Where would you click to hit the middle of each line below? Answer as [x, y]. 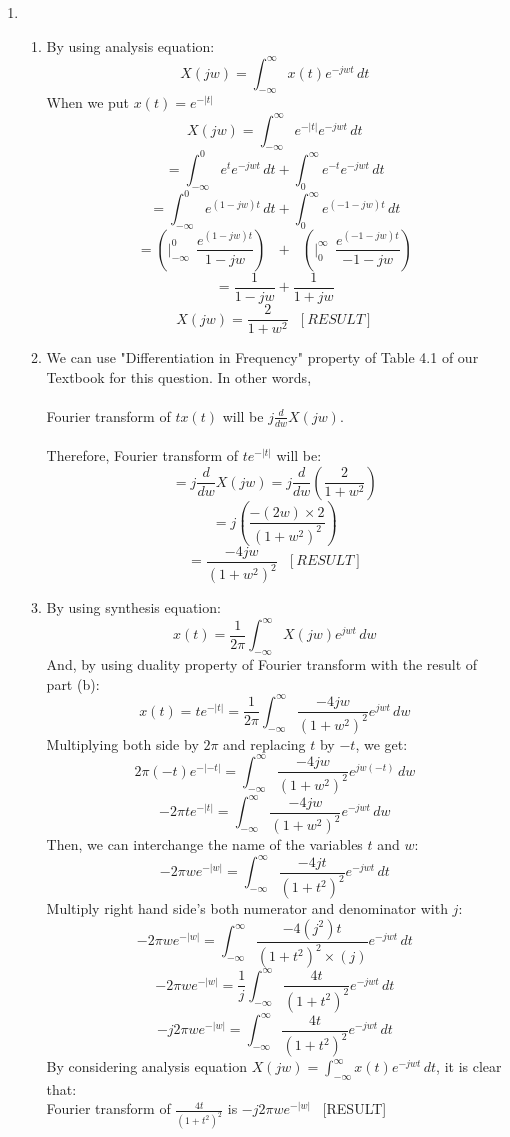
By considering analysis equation [146, 1066]
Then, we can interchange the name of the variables [204, 844]
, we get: [381, 743]
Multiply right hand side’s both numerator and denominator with [247, 908]
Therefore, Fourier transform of [142, 455]
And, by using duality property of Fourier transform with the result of [262, 664]
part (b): [73, 683]
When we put [88, 102]
